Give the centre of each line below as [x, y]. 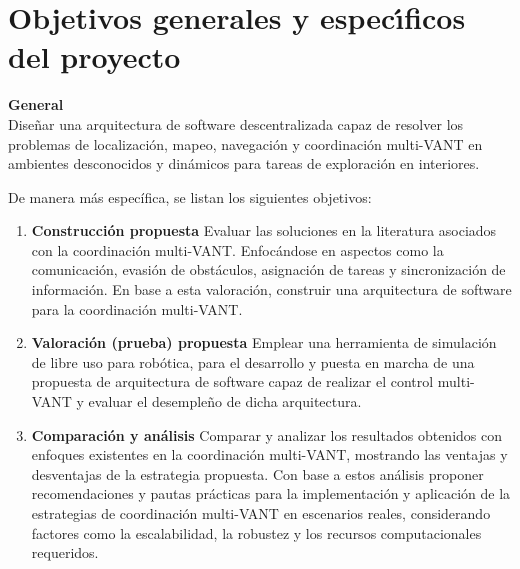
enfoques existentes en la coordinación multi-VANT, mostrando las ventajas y [269, 454]
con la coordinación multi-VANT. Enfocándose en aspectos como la [237, 249]
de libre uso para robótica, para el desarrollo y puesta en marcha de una [253, 361]
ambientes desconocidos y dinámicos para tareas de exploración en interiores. [244, 163]
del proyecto [94, 56]
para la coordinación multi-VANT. [137, 308]
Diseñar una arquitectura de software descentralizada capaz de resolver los [236, 123]
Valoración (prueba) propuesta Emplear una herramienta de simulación [264, 342]
